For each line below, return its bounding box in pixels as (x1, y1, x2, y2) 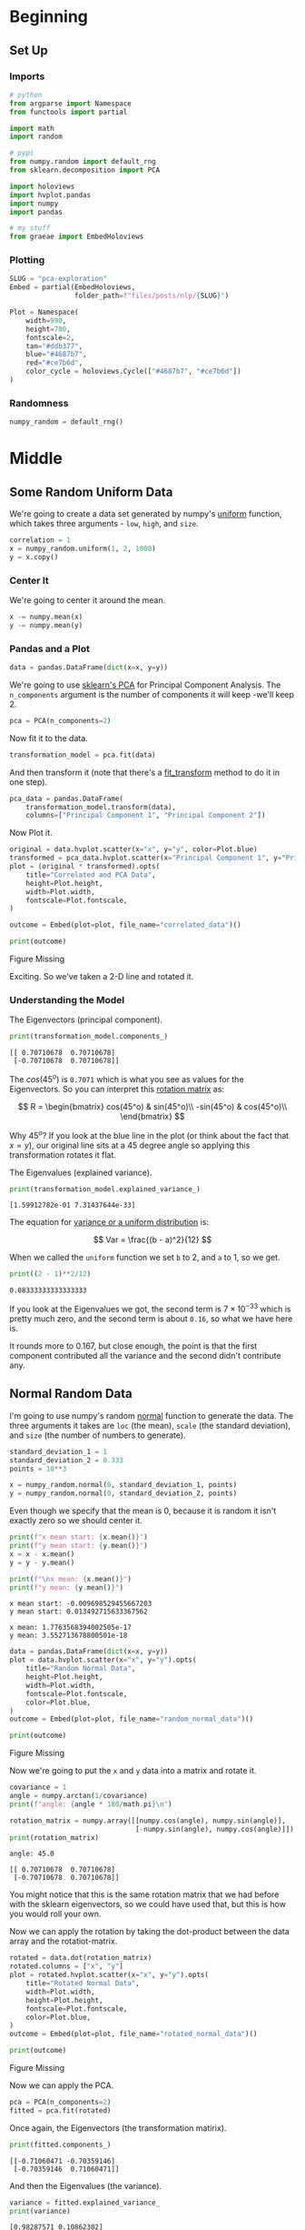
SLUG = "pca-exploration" (9, 275, 107, 284)
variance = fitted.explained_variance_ (9, 2198, 161, 2207)
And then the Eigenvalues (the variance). (9, 2180, 162, 2191)
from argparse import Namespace (9, 98, 132, 108)
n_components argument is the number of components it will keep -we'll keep (9, 688, 295, 699)
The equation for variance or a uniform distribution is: (9, 1217, 210, 1228)
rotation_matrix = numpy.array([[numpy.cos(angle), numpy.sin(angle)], (9, 1816, 286, 1825)
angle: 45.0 (9, 1849, 54, 1859)
